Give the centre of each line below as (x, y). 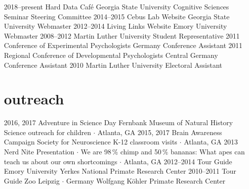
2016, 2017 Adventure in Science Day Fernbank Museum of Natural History (119, 122)
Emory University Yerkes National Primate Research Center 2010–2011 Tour (120, 171)
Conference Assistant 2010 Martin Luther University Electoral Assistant (113, 65)
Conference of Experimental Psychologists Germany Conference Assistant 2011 (123, 45)
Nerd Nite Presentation (39, 152)
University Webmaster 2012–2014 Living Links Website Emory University (116, 26)
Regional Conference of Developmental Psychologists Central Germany (111, 55)
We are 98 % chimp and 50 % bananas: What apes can (163, 152)
